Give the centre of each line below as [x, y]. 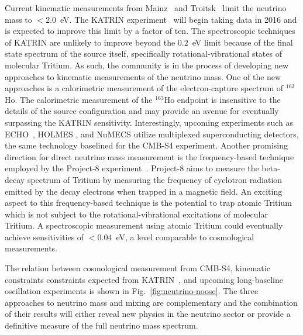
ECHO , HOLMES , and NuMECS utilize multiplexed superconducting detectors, [152, 134]
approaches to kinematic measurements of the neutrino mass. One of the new [143, 76]
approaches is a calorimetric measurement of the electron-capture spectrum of [144, 88]
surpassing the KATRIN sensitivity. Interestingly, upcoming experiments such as [149, 122]
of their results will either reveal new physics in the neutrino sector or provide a [148, 314]
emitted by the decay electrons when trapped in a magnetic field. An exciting [144, 191]
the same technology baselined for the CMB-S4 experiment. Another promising [146, 145]
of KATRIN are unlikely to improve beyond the [90, 42]
